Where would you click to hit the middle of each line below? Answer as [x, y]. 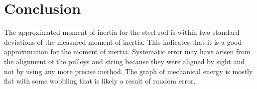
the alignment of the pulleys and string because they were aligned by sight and [124, 61]
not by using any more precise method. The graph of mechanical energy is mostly [128, 71]
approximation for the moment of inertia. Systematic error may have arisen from [127, 51]
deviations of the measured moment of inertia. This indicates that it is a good [123, 42]
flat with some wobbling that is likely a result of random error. [100, 81]
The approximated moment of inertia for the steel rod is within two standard [122, 32]
